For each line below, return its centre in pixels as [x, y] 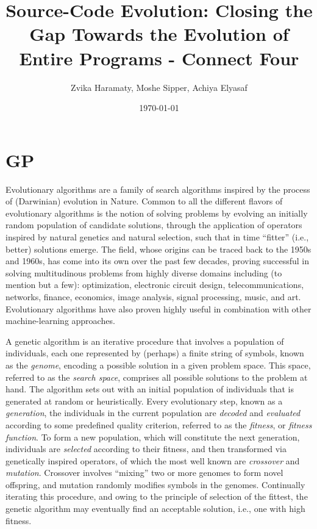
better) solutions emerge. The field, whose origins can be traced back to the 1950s [158, 249]
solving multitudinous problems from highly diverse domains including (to [144, 272]
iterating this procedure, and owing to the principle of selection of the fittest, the [157, 496]
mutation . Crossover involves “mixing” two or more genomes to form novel [144, 473]
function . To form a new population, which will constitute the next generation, [153, 437]
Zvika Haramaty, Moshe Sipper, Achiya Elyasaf [159, 87]
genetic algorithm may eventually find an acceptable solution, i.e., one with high [155, 509]
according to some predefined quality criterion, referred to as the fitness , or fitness [159, 424]
